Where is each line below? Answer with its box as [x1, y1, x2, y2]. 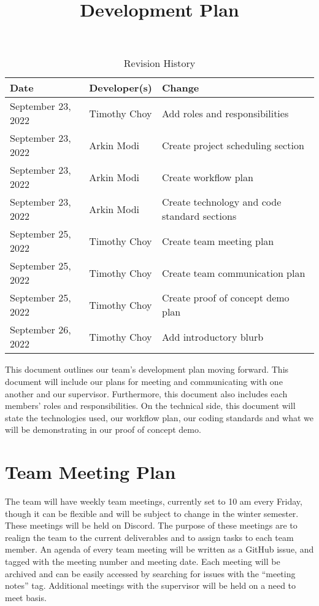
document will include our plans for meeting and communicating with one [5, 375, 283, 387]
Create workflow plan [161, 169, 253, 184]
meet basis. [5, 591, 47, 604]
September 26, [10, 322, 71, 337]
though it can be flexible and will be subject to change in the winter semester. [5, 507, 299, 519]
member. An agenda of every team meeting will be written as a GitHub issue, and [5, 543, 314, 556]
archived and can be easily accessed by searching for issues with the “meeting [5, 567, 296, 580]
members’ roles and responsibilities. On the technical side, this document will [5, 399, 296, 412]
